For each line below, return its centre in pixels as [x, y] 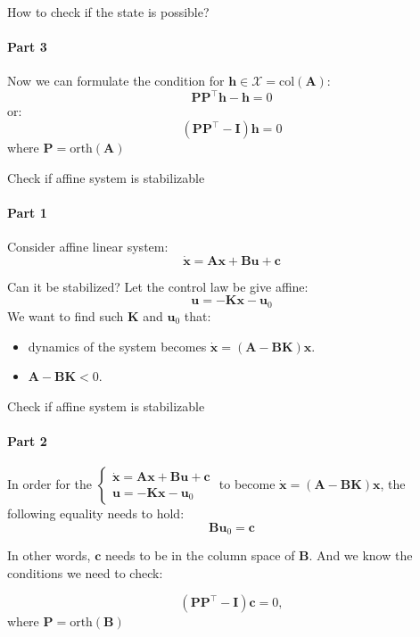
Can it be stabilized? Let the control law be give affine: [158, 286]
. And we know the [361, 555]
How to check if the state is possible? [108, 12]
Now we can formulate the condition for [116, 81]
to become [247, 484]
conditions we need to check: [85, 572]
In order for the [50, 484]
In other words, [49, 555]
